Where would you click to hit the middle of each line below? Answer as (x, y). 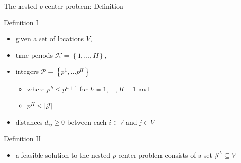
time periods (34, 55)
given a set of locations (50, 39)
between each (87, 121)
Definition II (22, 138)
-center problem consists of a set (164, 154)
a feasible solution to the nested (63, 154)
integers (27, 71)
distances (29, 121)
